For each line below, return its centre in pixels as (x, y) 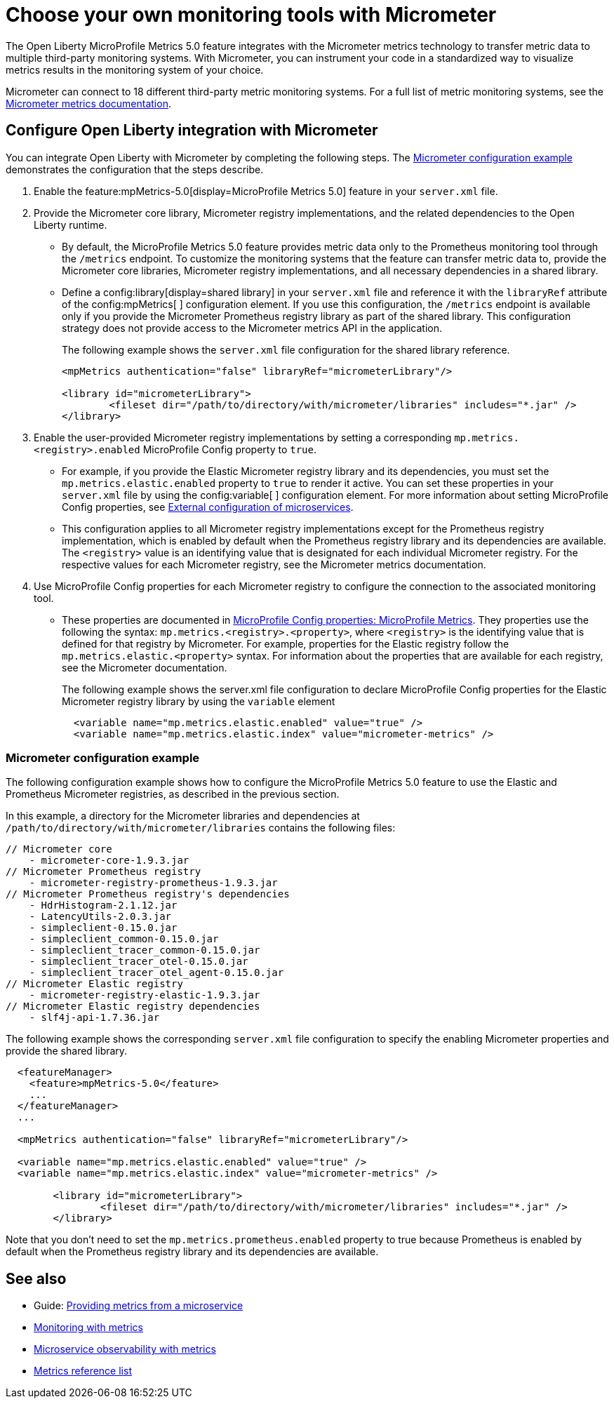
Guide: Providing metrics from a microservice (139, 1306)
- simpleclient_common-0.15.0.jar (124, 939)
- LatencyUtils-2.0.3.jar (100, 917)
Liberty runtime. (71, 225)
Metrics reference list (83, 1371)
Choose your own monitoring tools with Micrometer (251, 15)
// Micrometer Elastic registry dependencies (133, 1007)
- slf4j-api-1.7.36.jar (94, 1018)
